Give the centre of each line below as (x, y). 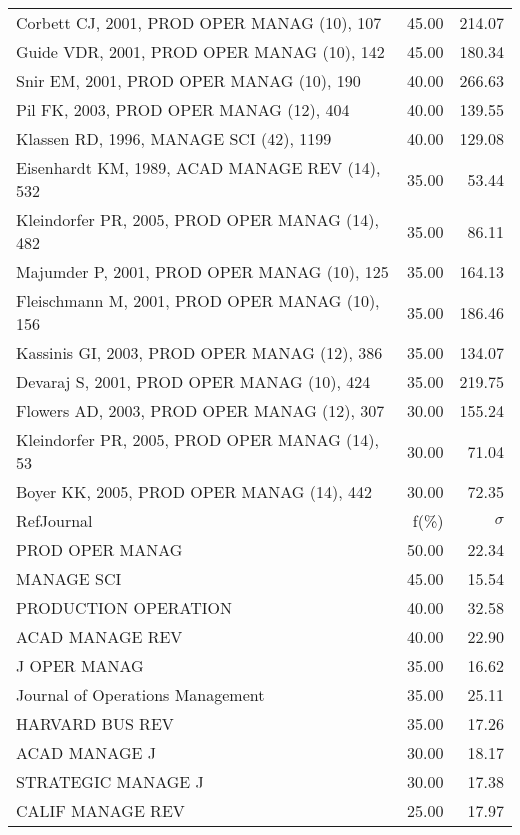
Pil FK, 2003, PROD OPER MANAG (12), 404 (183, 109)
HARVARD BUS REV (95, 723)
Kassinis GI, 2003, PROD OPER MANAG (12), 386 (199, 352)
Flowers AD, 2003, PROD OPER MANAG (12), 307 (200, 410)
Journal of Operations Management (140, 694)
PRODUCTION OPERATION (124, 607)
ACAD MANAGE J (86, 752)
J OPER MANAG (80, 665)
